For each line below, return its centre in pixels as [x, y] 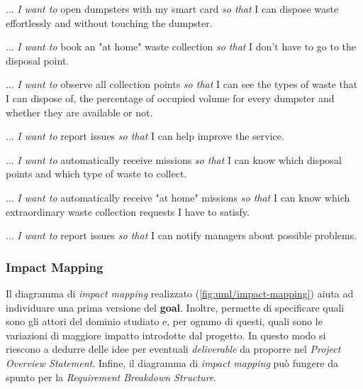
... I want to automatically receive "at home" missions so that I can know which [178, 197]
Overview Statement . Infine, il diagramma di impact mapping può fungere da [172, 362]
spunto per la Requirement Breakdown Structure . [111, 377]
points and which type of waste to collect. [96, 174]
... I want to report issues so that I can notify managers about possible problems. [181, 235]
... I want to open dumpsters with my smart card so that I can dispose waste [172, 9]
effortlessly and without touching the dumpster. [109, 22]
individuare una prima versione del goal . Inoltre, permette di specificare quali [175, 307]
